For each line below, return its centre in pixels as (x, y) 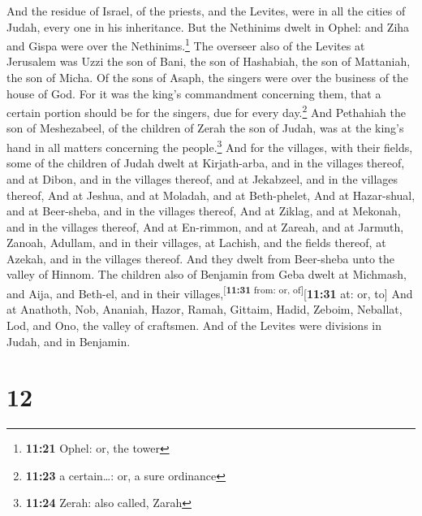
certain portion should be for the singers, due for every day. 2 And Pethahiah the (206, 111)
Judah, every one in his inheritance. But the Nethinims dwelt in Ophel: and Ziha (208, 26)
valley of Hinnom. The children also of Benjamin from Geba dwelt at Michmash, (207, 274)
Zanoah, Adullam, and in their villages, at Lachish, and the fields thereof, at (196, 243)
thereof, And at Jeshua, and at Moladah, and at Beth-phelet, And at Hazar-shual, (211, 195)
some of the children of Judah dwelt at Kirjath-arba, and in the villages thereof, (206, 163)
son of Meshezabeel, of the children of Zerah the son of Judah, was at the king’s (205, 128)
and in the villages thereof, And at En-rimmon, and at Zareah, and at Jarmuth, (205, 226)
